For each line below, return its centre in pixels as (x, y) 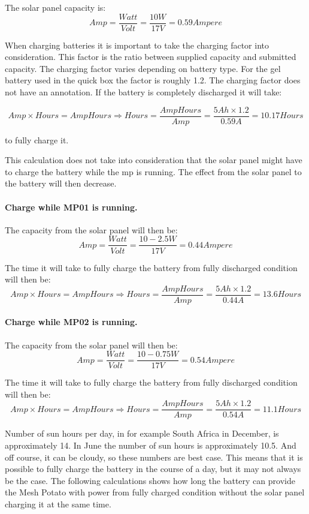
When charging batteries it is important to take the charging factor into (137, 45)
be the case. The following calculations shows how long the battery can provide (150, 480)
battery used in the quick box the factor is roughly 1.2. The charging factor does (153, 80)
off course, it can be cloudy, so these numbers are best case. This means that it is (154, 457)
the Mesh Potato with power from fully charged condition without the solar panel (155, 492)
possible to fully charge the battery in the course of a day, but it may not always (153, 469)
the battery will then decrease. (61, 183)
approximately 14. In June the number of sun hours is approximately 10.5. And (151, 445)
